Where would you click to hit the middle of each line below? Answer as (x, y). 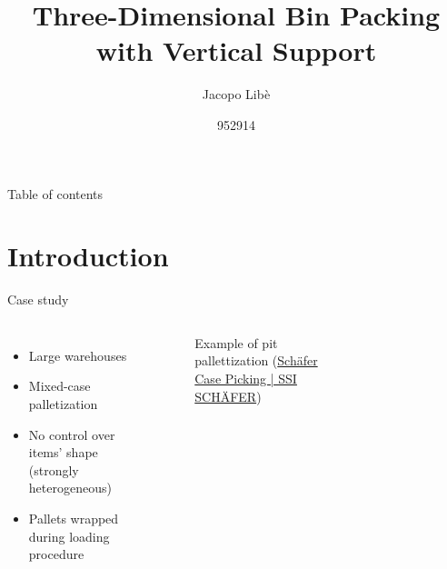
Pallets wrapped (74, 518)
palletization (63, 404)
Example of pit (236, 342)
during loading (69, 536)
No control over (72, 434)
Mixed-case (60, 386)
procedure (56, 554)
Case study (38, 299)
